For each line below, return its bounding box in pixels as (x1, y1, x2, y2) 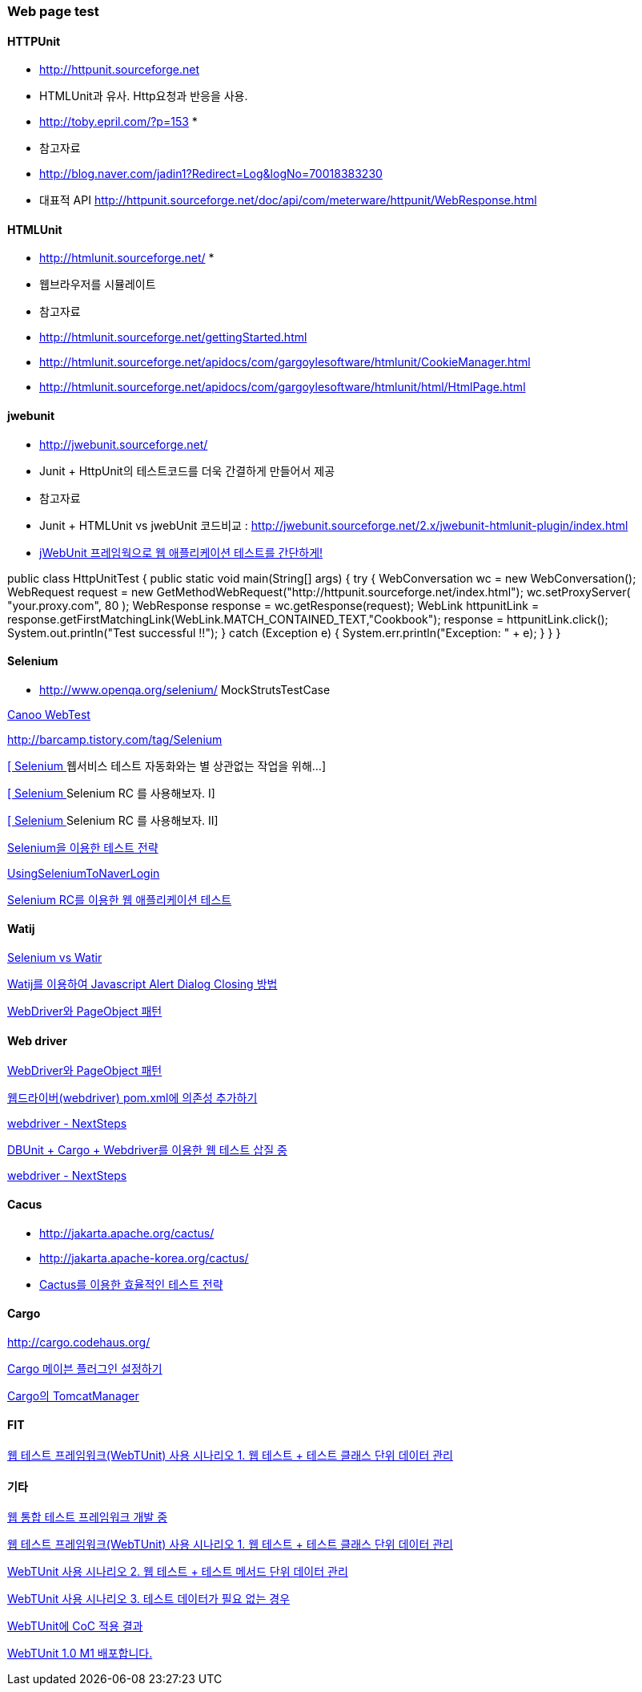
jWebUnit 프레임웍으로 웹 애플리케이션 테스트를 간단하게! (39, 545, 323, 559)
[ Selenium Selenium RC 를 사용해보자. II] (7, 813, 219, 827)
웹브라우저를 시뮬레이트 (39, 277, 156, 292)
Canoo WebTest (7, 707, 90, 721)
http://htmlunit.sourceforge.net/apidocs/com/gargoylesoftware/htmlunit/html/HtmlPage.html (39, 380, 526, 394)
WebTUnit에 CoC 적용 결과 (7, 1619, 143, 1633)
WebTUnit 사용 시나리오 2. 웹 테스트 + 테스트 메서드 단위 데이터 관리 (7, 1565, 348, 1579)
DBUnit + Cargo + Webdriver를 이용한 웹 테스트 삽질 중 (7, 1143, 287, 1157)
